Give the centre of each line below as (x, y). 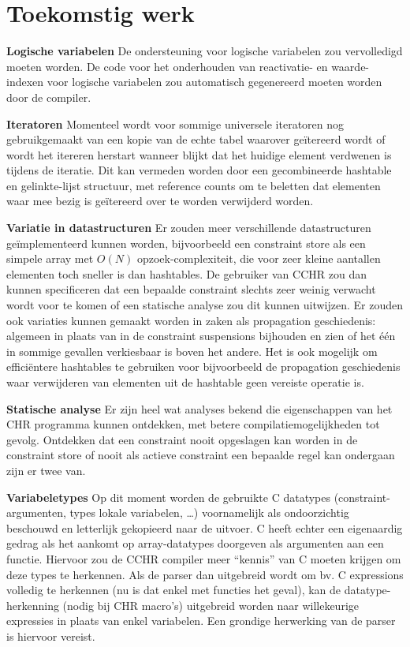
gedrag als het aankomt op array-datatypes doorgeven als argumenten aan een (195, 543)
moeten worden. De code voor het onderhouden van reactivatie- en (167, 66)
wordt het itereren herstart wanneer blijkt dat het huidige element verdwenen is (199, 154)
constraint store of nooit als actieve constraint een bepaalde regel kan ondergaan (201, 455)
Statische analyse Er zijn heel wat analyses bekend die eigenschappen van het (199, 408)
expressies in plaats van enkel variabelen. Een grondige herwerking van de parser (201, 621)
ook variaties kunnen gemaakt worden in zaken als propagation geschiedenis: (191, 320)
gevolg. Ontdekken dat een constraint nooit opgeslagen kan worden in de (182, 439)
